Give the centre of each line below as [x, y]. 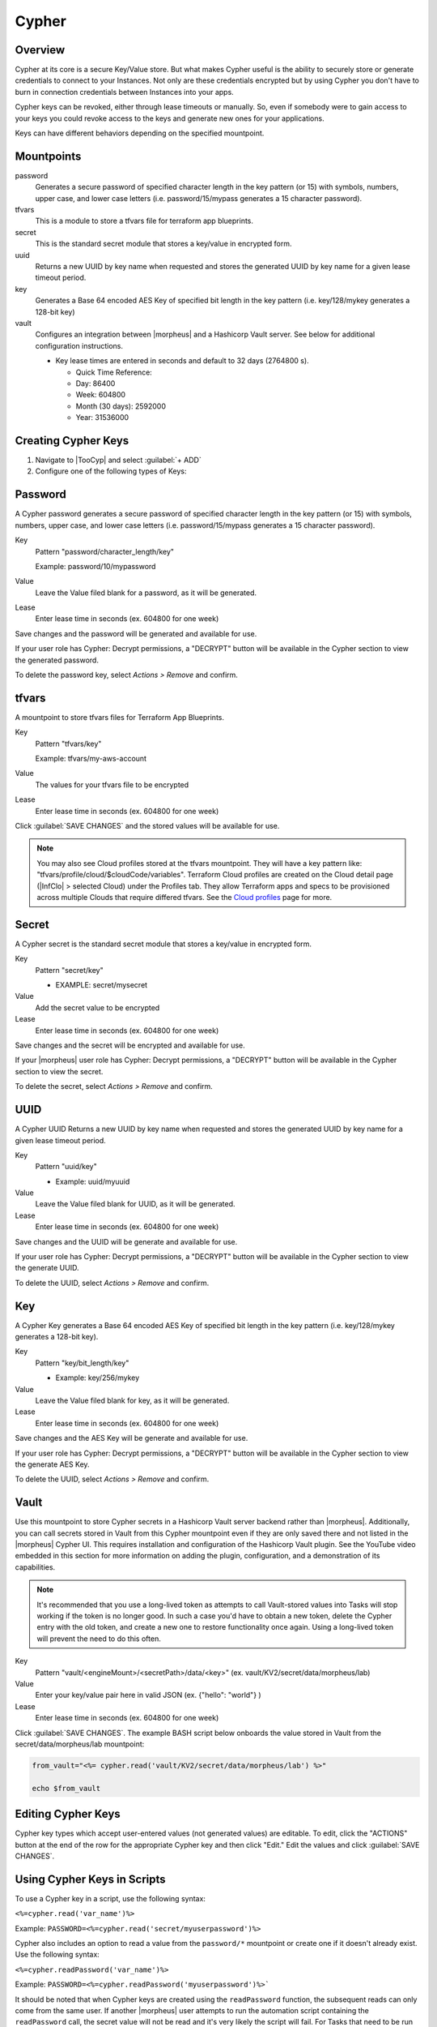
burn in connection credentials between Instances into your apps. [124, 92]
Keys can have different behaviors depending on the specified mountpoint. [140, 133]
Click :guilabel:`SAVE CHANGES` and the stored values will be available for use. [147, 826]
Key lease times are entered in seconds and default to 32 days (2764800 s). [182, 361]
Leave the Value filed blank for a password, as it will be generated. [146, 593]
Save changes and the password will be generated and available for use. [136, 633]
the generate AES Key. [52, 1464]
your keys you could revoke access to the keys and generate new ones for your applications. [170, 118]
